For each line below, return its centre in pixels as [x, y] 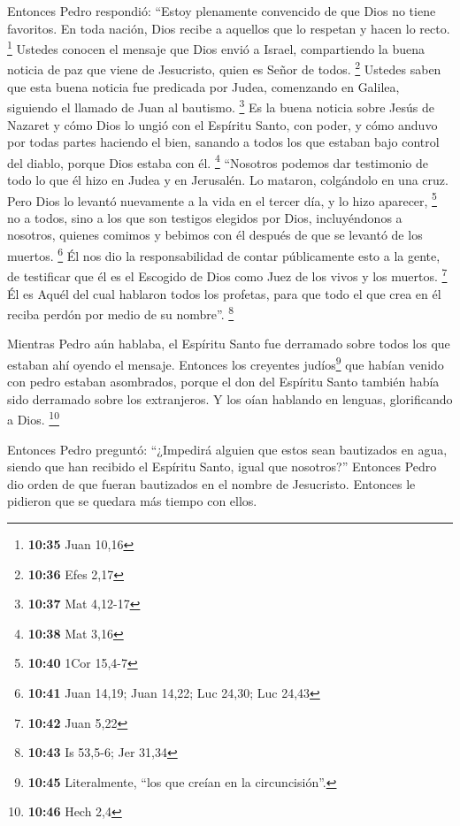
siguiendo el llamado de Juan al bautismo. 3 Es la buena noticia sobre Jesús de [221, 106]
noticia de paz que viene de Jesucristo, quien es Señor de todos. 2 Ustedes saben [224, 68]
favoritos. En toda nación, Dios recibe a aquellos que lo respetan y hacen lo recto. [229, 28]
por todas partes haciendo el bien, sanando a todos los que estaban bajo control [223, 142]
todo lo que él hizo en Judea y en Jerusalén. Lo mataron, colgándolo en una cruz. [228, 179]
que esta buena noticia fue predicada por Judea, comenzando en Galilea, [203, 86]
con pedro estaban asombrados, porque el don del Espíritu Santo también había [223, 382]
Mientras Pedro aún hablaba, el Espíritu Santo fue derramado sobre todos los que [229, 344]
